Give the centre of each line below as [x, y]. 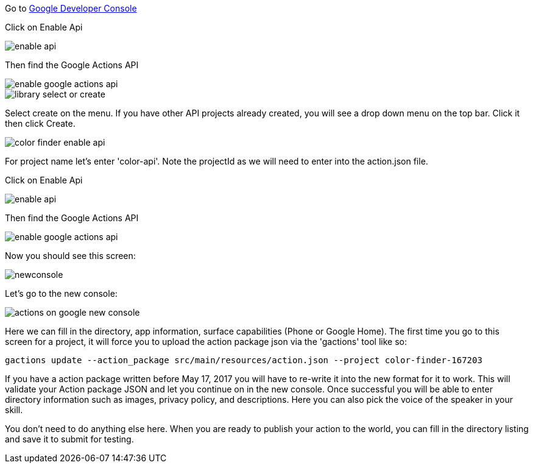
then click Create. [40, 123]
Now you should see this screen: [70, 256]
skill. [14, 410]
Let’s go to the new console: [61, 293]
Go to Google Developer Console [71, 8]
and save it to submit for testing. [69, 439]
